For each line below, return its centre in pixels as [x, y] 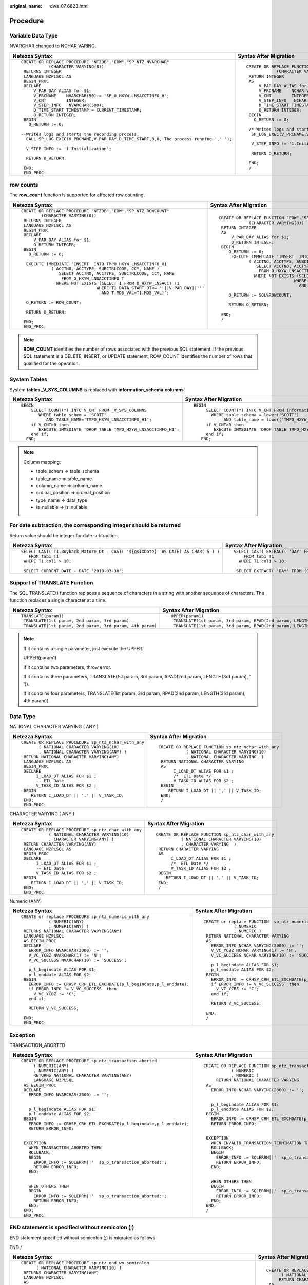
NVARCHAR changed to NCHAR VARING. [53, 46]
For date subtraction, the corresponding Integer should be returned [95, 525]
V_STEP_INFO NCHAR [283, 100]
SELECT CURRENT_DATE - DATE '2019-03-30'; [74, 571]
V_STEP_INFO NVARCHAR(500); [69, 105]
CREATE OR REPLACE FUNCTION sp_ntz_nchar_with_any [219, 747]
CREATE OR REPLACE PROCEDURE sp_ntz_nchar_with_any [83, 742]
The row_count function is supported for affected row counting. [77, 195]
